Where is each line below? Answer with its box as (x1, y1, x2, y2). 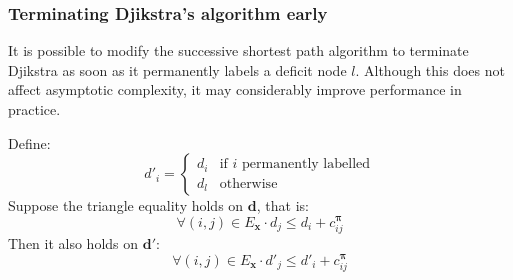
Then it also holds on (8, 233, 139, 254)
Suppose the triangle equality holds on (8, 195, 244, 216)
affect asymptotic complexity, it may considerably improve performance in (8, 79, 462, 100)
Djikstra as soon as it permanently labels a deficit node (8, 59, 347, 80)
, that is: (256, 195, 309, 216)
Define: (8, 132, 51, 153)
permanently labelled (242, 157, 371, 172)
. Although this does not (355, 59, 505, 80)
